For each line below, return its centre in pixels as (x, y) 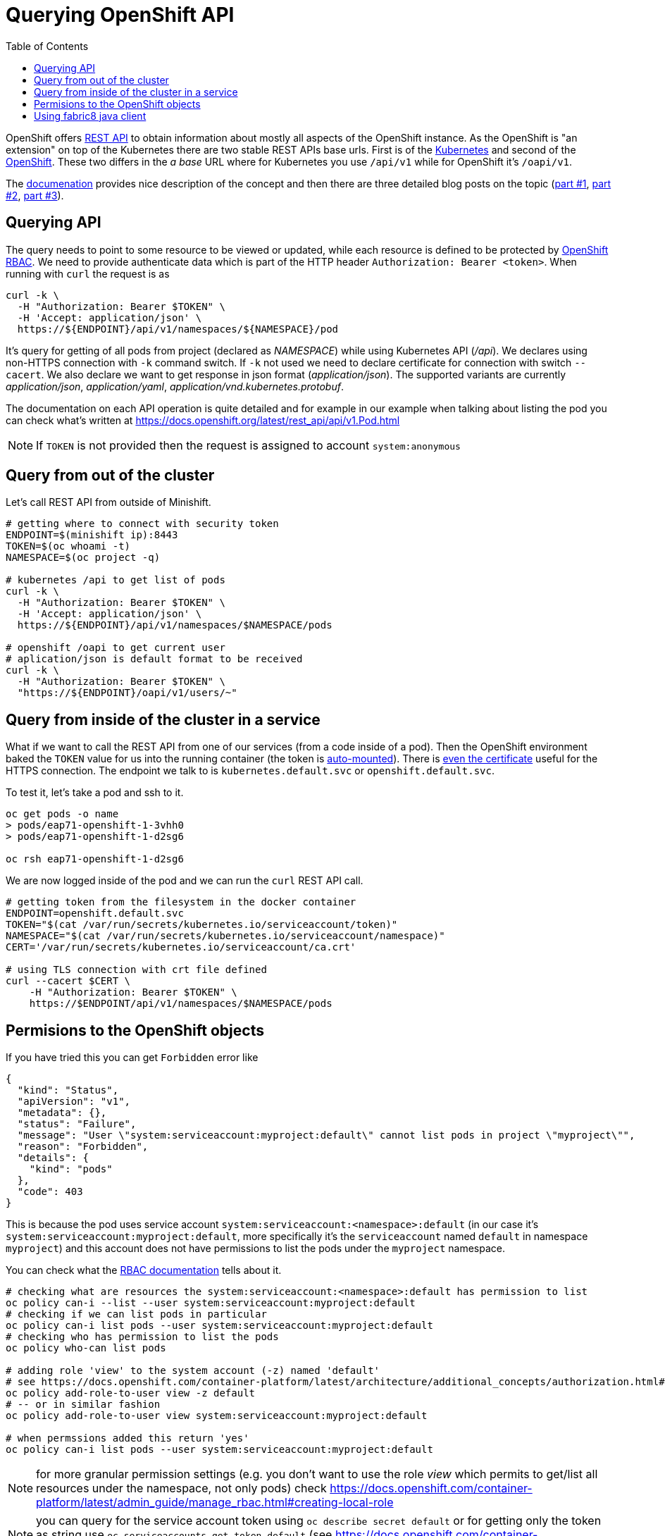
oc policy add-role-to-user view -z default (131, 1393)
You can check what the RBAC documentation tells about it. (144, 1270)
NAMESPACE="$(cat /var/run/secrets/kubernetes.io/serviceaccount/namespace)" (225, 936)
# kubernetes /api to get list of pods (116, 580)
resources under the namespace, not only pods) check (181, 1488)
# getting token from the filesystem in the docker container (181, 902)
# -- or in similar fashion (83, 1405)
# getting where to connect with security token (142, 524)
